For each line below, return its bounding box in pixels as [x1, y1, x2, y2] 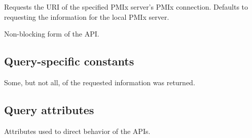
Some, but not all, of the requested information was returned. [4, 77, 195, 87]
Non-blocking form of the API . [4, 28, 99, 39]
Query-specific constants [4, 53, 134, 69]
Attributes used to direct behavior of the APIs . [4, 125, 151, 136]
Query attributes [4, 101, 94, 117]
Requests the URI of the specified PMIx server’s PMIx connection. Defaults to [4, 2, 248, 12]
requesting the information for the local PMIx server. [4, 11, 169, 22]
